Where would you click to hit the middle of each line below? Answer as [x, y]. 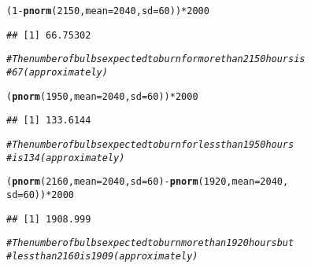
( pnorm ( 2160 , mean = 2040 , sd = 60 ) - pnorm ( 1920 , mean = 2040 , [148, 182]
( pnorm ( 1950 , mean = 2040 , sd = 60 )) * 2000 [102, 96]
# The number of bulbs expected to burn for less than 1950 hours [150, 144]
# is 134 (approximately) [66, 158]
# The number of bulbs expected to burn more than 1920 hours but [150, 243]
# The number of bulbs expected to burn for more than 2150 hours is [156, 59]
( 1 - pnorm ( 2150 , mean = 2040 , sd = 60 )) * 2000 [108, 11]
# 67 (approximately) [57, 72]
